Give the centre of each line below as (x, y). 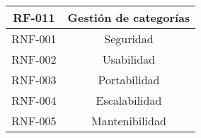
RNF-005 (34, 121)
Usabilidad (129, 59)
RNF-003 (34, 80)
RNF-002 (34, 59)
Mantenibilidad (129, 121)
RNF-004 (34, 100)
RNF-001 (34, 39)
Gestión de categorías (129, 17)
